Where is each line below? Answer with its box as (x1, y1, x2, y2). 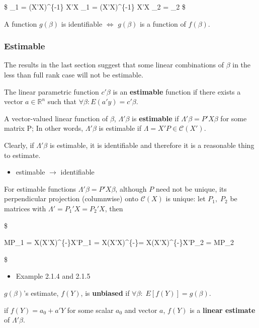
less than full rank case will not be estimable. (4, 69, 143, 79)
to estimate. (4, 149, 41, 160)
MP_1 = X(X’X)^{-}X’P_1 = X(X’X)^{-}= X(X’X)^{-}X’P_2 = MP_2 (4, 237, 234, 248)
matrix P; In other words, (4, 123, 83, 133)
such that (47, 96, 77, 107)
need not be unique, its (155, 183, 227, 194)
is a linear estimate (190, 304, 255, 315)
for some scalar (67, 304, 114, 315)
